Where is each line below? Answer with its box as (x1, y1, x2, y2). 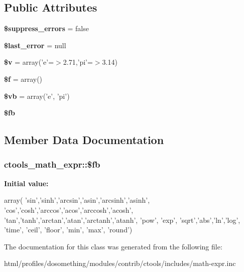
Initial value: (4, 178, 49, 188)
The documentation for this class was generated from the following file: (4, 241, 222, 251)
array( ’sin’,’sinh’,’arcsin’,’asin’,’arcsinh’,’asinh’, (4, 195, 150, 205)
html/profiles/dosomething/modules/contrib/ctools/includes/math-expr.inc (4, 258, 236, 268)
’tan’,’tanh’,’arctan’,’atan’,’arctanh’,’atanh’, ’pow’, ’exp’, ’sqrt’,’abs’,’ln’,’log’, (4, 214, 240, 225)
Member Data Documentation (4, 132, 164, 148)
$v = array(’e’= (4, 57, 54, 67)
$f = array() (4, 73, 43, 84)
